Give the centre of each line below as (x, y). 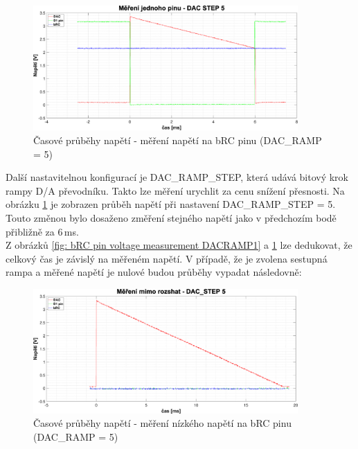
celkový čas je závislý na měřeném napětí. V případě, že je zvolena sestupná (167, 258)
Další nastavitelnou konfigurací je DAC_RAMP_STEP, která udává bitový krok (177, 177)
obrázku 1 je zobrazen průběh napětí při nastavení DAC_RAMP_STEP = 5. (171, 204)
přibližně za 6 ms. (42, 231)
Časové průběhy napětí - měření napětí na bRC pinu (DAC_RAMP (178, 140)
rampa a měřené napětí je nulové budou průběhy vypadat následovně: (154, 272)
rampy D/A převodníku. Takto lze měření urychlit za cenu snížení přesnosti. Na (175, 190)
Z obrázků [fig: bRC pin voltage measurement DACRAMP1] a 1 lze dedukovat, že (179, 245)
